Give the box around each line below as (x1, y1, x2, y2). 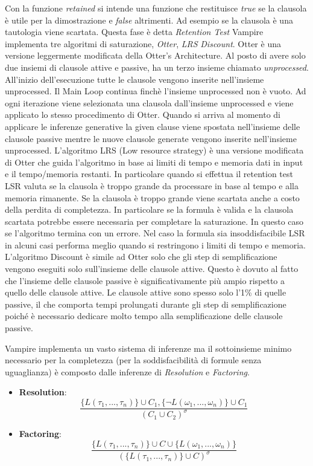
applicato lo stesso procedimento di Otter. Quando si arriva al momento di (5, 108, 281, 121)
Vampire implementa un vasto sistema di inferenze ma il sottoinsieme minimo (5, 341, 292, 354)
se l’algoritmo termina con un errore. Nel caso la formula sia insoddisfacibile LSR (5, 227, 305, 239)
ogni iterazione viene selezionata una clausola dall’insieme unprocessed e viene (5, 96, 294, 109)
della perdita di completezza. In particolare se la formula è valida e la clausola (5, 203, 294, 216)
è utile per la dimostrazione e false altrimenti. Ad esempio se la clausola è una (5, 13, 293, 26)
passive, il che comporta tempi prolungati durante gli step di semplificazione (5, 297, 286, 310)
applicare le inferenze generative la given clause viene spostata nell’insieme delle (5, 120, 300, 132)
